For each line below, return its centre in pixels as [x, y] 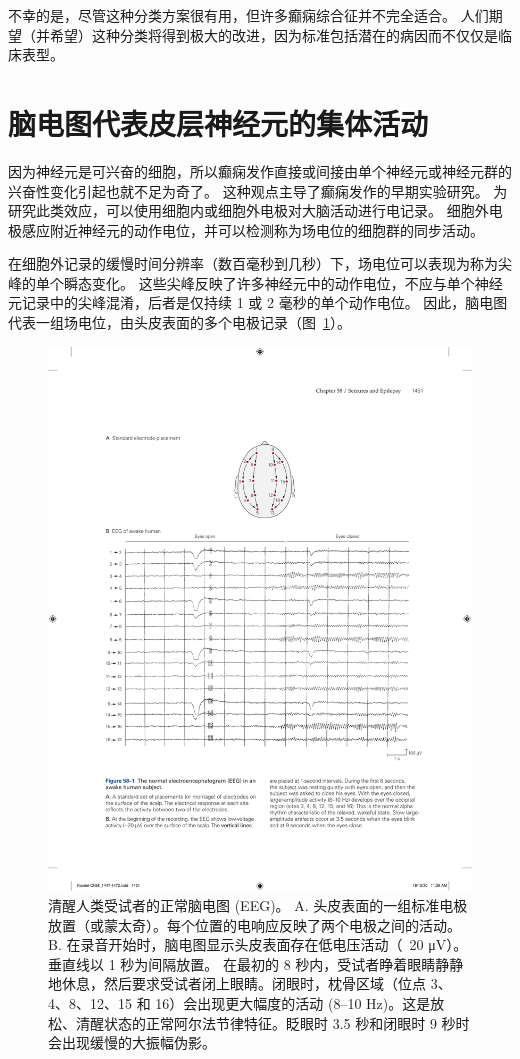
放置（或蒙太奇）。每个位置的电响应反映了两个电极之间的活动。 [254, 924]
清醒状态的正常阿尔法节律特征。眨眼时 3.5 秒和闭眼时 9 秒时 [272, 1022]
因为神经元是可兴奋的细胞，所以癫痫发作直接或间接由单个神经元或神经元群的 [260, 170]
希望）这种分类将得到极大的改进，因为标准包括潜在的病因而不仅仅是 [273, 34]
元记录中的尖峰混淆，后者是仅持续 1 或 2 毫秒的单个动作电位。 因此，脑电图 [258, 302]
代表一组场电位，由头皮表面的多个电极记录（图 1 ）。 [179, 322]
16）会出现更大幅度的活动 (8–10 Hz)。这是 [293, 1002]
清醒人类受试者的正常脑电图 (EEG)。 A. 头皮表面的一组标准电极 [258, 905]
